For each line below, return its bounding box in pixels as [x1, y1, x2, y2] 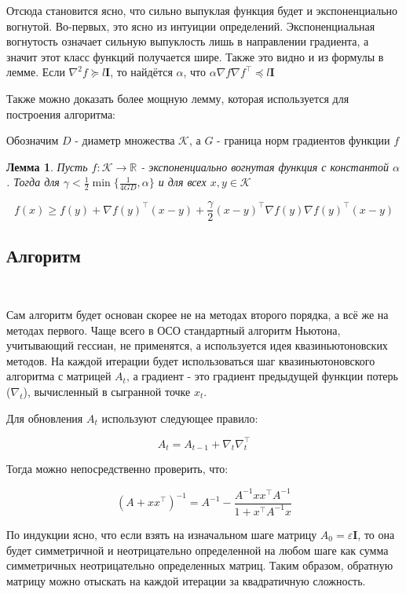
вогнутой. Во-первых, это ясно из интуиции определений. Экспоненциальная [6, 17, 375, 34]
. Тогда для [6, 174, 60, 190]
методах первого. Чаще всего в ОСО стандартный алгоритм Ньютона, [6, 321, 341, 338]
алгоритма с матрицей [6, 368, 112, 384]
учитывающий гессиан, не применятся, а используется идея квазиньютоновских [6, 337, 388, 354]
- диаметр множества [75, 132, 175, 148]
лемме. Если [6, 64, 65, 80]
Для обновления [6, 409, 83, 426]
